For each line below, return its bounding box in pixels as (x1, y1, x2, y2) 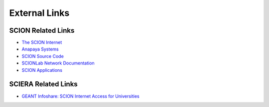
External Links (9, 7, 70, 18)
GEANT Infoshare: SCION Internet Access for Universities (21, 93, 139, 99)
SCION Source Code (21, 53, 64, 59)
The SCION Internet (21, 40, 62, 46)
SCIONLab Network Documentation (21, 60, 95, 66)
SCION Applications (21, 67, 62, 73)
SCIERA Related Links (9, 80, 78, 89)
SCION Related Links (9, 26, 75, 35)
